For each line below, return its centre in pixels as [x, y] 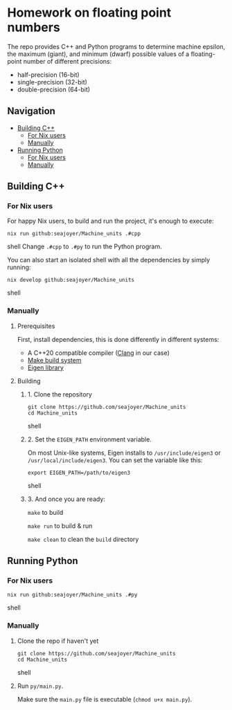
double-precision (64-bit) [54, 89]
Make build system [54, 360]
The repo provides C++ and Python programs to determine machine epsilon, [116, 46]
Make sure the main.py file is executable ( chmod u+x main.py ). [105, 699]
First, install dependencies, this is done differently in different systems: [118, 339]
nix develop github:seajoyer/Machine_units [71, 280]
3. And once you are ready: [66, 499]
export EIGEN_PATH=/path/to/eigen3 [79, 473]
